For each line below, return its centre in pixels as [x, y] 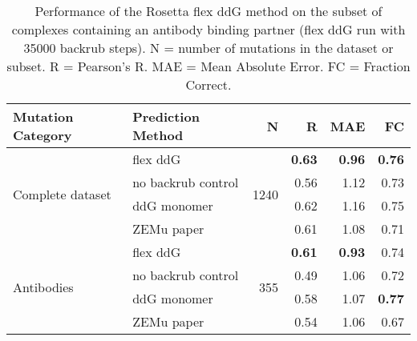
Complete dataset [62, 194]
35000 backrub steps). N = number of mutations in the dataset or [208, 48]
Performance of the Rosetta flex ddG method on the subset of [208, 11]
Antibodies [43, 287]
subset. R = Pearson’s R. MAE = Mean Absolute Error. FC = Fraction [208, 66]
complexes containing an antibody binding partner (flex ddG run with [208, 29]
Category [43, 135]
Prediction [166, 116]
